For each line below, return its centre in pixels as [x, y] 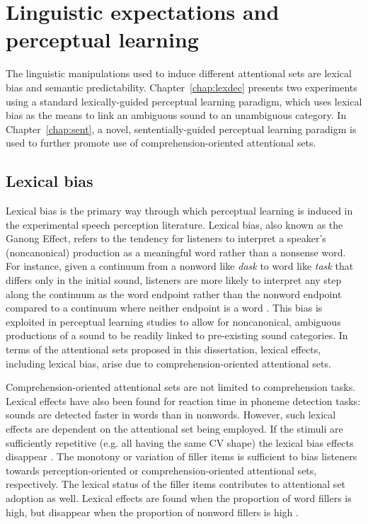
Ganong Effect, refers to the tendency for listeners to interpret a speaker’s [166, 238]
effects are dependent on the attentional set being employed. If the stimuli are [174, 428]
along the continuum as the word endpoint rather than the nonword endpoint [174, 294]
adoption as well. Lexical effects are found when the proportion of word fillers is [179, 497]
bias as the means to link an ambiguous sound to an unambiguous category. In [176, 115]
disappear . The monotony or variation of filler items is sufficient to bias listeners [182, 456]
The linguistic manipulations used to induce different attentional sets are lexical [179, 73]
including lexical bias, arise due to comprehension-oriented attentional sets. [168, 363]
